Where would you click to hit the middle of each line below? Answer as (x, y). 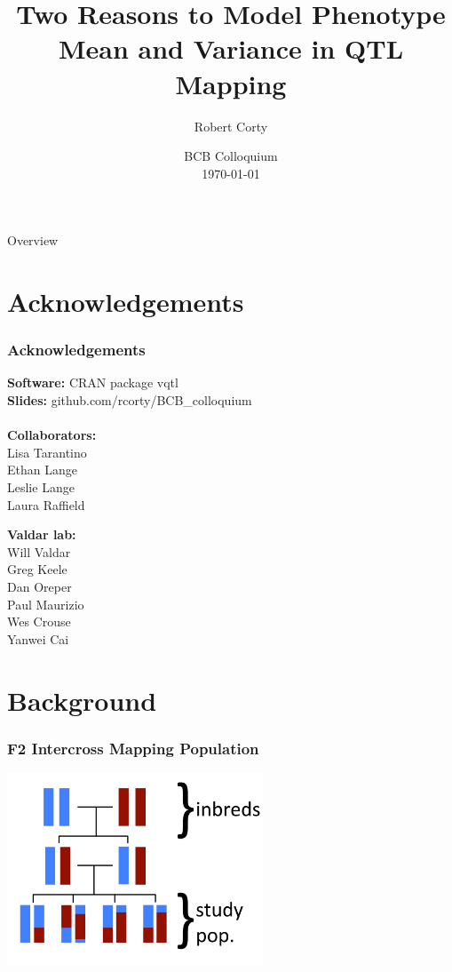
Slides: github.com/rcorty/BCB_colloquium (130, 400)
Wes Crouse (39, 621)
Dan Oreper (40, 586)
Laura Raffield (46, 504)
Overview (33, 240)
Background (82, 700)
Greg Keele (37, 569)
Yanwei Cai (38, 638)
